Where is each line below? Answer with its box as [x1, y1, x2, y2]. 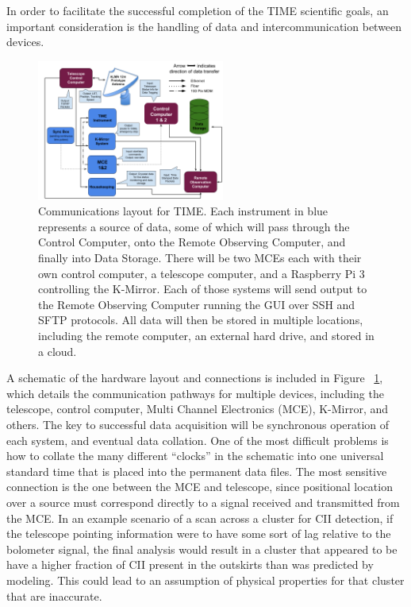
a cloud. [38, 342, 77, 359]
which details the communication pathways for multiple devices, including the [6, 385, 384, 401]
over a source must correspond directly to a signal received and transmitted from [6, 493, 400, 510]
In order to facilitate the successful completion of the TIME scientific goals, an [6, 2, 389, 18]
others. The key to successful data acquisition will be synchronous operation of [6, 416, 390, 432]
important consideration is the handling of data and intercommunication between [6, 17, 402, 34]
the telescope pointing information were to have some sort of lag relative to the [6, 525, 391, 542]
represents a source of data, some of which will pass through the [38, 218, 350, 234]
